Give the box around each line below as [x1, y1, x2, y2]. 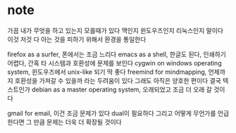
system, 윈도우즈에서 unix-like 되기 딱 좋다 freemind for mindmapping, [7, 68, 207, 76]
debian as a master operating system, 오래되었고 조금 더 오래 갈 [31, 85, 213, 94]
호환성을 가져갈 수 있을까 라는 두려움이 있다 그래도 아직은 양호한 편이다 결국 [14, 76, 222, 84]
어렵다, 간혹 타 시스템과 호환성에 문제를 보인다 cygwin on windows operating [7, 58, 222, 67]
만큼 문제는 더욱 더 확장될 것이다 [33, 118, 122, 126]
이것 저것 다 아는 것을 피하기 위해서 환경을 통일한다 [7, 34, 147, 44]
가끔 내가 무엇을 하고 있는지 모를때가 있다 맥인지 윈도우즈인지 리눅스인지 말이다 [7, 26, 224, 34]
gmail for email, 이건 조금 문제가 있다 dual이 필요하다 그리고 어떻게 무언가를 [7, 108, 216, 118]
